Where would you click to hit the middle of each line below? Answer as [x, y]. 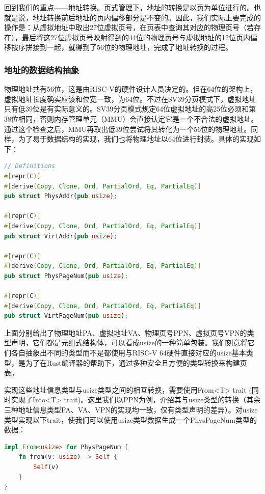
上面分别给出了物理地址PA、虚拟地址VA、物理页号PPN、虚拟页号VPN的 [126, 332]
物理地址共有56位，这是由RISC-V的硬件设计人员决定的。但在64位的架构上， [131, 89]
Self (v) [46, 467]
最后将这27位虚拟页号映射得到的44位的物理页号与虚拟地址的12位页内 [136, 37]
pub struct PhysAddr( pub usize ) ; [61, 196]
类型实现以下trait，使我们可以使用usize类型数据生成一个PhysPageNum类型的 [131, 419]
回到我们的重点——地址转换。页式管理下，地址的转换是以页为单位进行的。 [129, 7]
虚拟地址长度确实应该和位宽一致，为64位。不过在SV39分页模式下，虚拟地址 [130, 99]
